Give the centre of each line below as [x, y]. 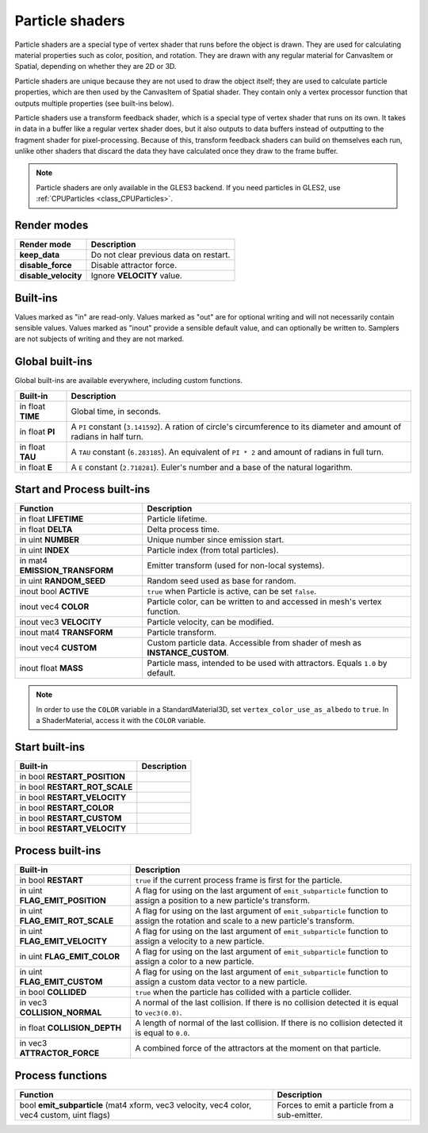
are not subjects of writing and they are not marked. [99, 339]
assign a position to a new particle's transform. [223, 901]
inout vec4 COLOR [54, 607]
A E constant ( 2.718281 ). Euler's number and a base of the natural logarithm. [212, 467]
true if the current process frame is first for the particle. [239, 880]
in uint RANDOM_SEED [63, 581]
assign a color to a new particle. [195, 962]
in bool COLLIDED [53, 993]
